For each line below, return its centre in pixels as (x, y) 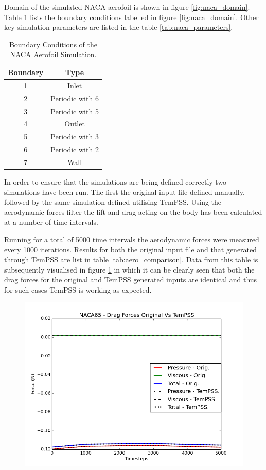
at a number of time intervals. (51, 222)
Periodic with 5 (75, 111)
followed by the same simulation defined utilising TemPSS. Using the (113, 202)
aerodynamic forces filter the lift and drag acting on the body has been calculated (133, 212)
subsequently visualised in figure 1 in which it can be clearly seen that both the (129, 269)
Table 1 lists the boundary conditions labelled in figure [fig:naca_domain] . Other (131, 17)
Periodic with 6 (75, 98)
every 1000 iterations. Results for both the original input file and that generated (131, 249)
